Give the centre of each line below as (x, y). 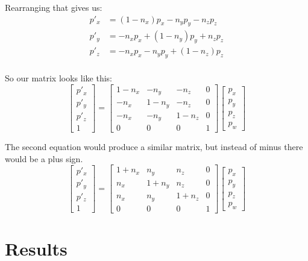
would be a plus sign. (44, 158)
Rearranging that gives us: (54, 7)
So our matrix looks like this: (58, 78)
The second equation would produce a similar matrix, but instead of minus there (154, 147)
